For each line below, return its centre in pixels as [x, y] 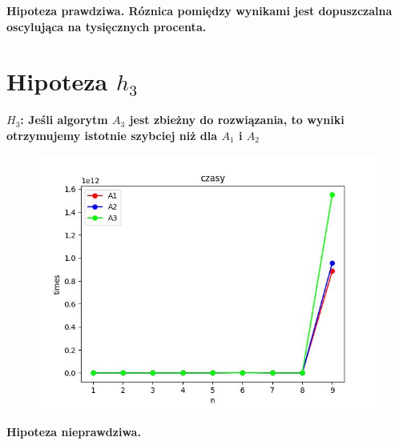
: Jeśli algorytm [64, 120]
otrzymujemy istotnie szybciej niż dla [112, 135]
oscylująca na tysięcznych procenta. [107, 26]
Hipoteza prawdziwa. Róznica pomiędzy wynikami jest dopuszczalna [199, 10]
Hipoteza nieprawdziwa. [74, 432]
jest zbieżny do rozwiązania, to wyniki [237, 120]
